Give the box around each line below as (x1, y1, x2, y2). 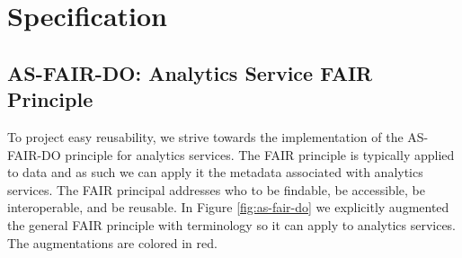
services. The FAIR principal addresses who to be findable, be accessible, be (7, 180, 425, 199)
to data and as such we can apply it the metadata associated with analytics (7, 163, 423, 182)
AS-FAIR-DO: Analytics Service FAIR (7, 58, 373, 86)
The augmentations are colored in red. (7, 233, 218, 252)
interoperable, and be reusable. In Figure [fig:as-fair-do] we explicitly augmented (7, 198, 449, 217)
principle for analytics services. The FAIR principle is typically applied (65, 145, 455, 164)
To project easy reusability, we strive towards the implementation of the (7, 127, 404, 146)
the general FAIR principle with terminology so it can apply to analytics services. (7, 215, 457, 234)
